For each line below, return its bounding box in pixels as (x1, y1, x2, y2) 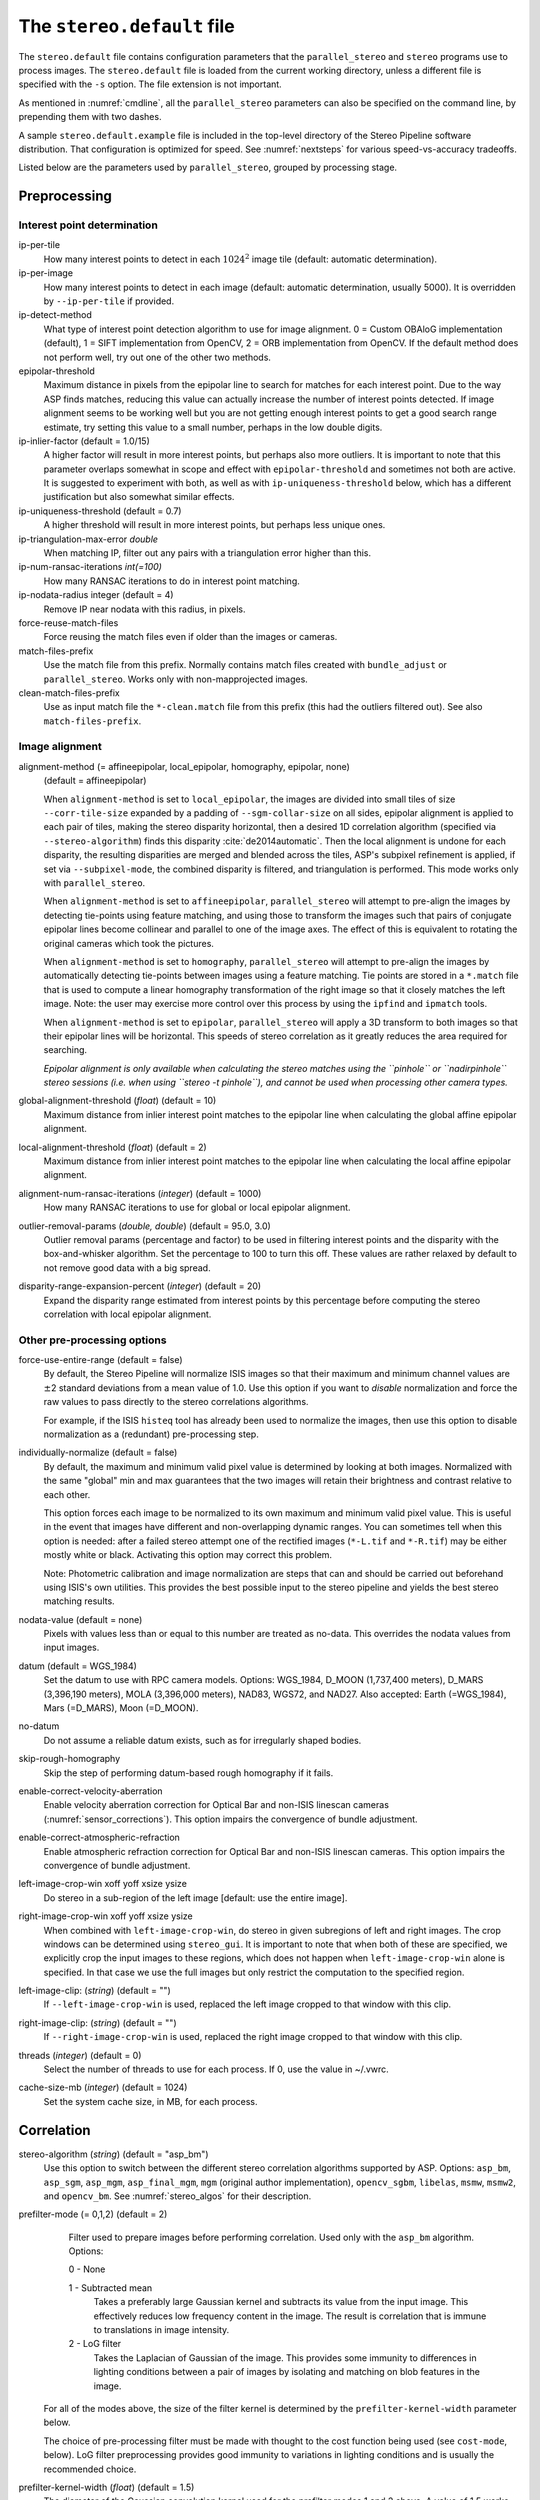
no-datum (18, 1720, 60, 1732)
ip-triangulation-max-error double (18, 533, 159, 545)
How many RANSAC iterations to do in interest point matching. (43, 575, 300, 587)
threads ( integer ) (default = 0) (18, 2049, 142, 2061)
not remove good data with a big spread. (43, 1261, 211, 1274)
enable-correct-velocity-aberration (18, 1785, 164, 1797)
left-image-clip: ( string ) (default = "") (18, 1985, 172, 1997)
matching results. (43, 1595, 115, 1607)
